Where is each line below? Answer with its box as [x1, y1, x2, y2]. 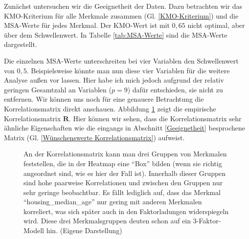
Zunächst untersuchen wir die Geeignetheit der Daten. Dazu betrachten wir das [4, 1, 243, 11]
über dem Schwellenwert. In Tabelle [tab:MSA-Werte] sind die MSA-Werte [4, 29, 227, 40]
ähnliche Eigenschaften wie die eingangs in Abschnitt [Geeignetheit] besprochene [4, 123, 245, 133]
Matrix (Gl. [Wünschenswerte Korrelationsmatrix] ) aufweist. [4, 132, 185, 142]
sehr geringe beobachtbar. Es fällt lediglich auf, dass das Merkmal [23, 187, 221, 197]
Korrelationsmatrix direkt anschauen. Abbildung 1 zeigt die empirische [4, 103, 216, 113]
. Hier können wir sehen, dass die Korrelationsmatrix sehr [68, 113, 242, 123]
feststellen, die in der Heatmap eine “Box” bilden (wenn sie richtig [23, 158, 222, 168]
